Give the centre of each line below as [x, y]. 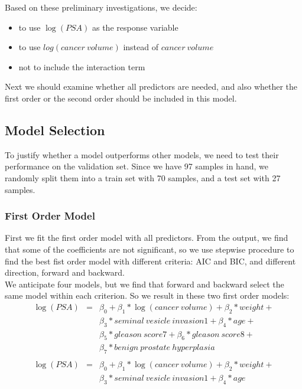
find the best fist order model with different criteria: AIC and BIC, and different [150, 261]
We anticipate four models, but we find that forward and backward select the [144, 284]
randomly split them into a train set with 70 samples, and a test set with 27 [143, 177]
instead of [141, 47]
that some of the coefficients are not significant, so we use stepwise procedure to [150, 249]
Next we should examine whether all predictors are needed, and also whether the [151, 86]
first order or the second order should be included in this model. [121, 98]
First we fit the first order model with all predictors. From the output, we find [147, 238]
